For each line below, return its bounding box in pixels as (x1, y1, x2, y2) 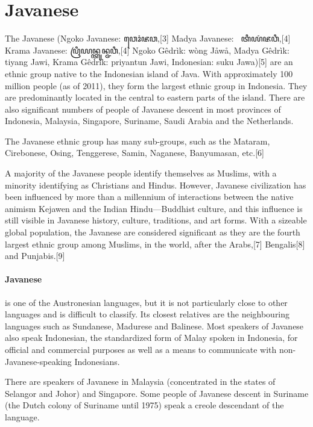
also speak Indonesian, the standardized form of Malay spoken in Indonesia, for (5, 331, 298, 344)
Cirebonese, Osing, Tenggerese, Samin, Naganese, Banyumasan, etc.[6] (5, 146, 264, 159)
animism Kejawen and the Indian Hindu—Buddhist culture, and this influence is (5, 202, 303, 214)
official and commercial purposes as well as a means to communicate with (5, 343, 277, 355)
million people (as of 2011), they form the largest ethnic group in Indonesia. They (5, 79, 308, 92)
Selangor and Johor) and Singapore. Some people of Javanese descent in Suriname (5, 387, 309, 399)
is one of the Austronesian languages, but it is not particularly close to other (5, 296, 288, 308)
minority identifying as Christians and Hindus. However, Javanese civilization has (5, 178, 306, 191)
